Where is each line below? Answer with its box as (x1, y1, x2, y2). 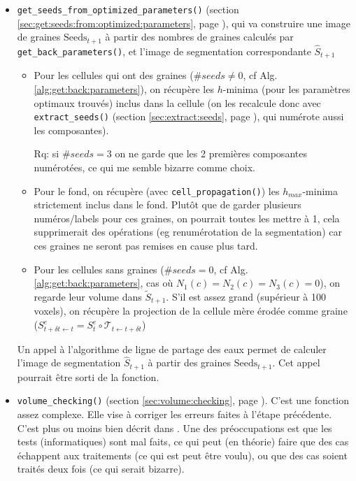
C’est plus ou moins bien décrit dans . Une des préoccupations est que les (17, 420, 332, 435)
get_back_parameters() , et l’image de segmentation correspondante (17, 43, 311, 58)
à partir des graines (148, 355, 231, 370)
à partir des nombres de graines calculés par (105, 29, 294, 44)
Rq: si (34, 146, 59, 161)
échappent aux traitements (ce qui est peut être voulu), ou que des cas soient (17, 447, 348, 462)
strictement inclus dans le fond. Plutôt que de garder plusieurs (34, 197, 301, 212)
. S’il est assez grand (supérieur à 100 (166, 289, 327, 304)
